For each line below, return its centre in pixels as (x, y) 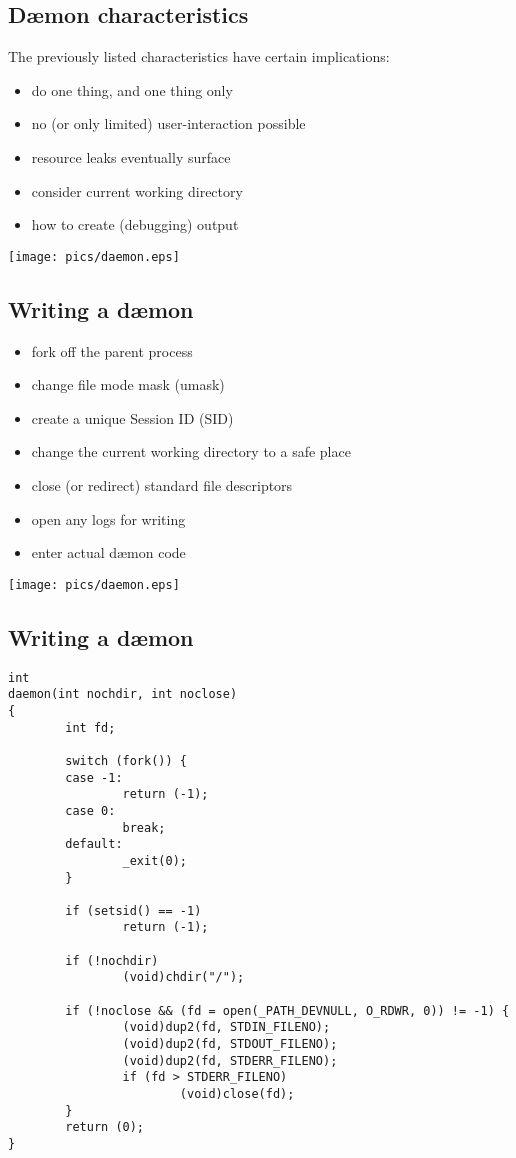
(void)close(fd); (237, 1094)
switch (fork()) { (126, 760)
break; (144, 827)
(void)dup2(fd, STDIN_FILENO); (226, 1027)
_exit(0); (154, 860)
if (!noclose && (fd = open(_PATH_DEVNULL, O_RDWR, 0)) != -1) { (287, 1010)
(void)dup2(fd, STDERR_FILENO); (230, 1060)
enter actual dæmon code (108, 552)
